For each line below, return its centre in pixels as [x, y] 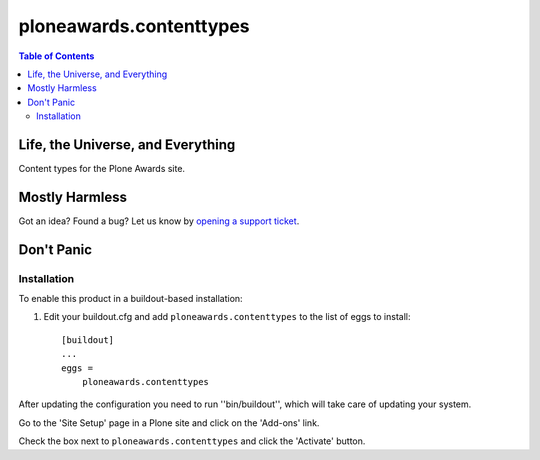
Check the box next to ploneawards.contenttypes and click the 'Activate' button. [192, 441]
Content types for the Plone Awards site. [101, 169]
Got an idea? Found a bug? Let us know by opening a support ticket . [159, 221]
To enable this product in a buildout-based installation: [131, 299]
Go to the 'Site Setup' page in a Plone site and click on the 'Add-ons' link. [169, 422]
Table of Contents [56, 56]
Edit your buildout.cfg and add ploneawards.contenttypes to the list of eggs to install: [227, 317]
